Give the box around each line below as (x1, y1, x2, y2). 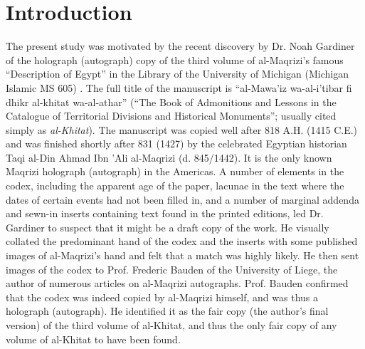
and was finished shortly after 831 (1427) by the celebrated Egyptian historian (6, 136, 347, 151)
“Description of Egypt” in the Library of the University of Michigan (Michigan (6, 66, 349, 81)
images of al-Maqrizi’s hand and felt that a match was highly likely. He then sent (6, 248, 359, 263)
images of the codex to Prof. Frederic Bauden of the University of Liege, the (6, 261, 338, 276)
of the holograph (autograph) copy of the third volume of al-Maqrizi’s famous (6, 52, 344, 67)
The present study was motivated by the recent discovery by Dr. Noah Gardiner (6, 38, 355, 53)
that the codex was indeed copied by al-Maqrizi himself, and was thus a (6, 289, 318, 304)
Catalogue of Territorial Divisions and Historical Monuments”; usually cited (6, 108, 337, 123)
